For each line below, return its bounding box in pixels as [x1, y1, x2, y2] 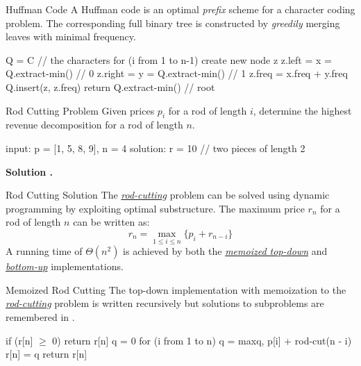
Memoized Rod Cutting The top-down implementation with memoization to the [6, 282, 346, 297]
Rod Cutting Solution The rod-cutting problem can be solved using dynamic [6, 188, 330, 202]
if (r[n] [6, 333, 33, 347]
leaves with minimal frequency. [6, 29, 136, 44]
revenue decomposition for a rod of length [6, 117, 183, 132]
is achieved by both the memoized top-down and [123, 244, 328, 258]
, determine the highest [253, 103, 352, 117]
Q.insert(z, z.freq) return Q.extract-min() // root [6, 79, 215, 94]
